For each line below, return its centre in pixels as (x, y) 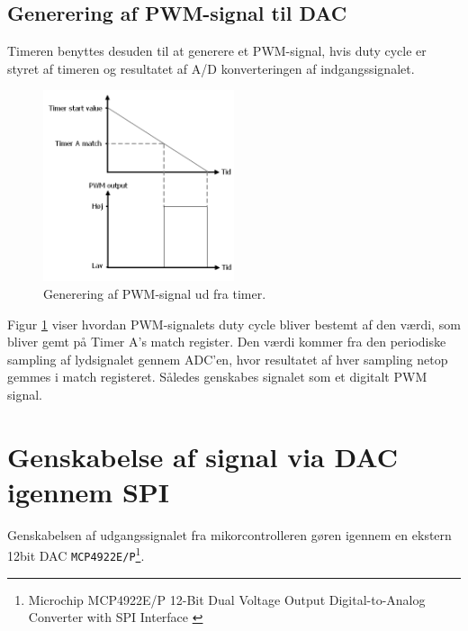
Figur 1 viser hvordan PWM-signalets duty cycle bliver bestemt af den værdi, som (234, 324)
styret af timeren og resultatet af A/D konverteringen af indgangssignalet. (211, 68)
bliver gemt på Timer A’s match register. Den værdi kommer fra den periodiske (227, 342)
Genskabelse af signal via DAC (202, 456)
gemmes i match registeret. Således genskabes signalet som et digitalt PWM (217, 377)
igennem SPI (88, 491)
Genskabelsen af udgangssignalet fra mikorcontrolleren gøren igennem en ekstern (229, 534)
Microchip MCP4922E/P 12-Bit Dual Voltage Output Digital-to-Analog (227, 599)
